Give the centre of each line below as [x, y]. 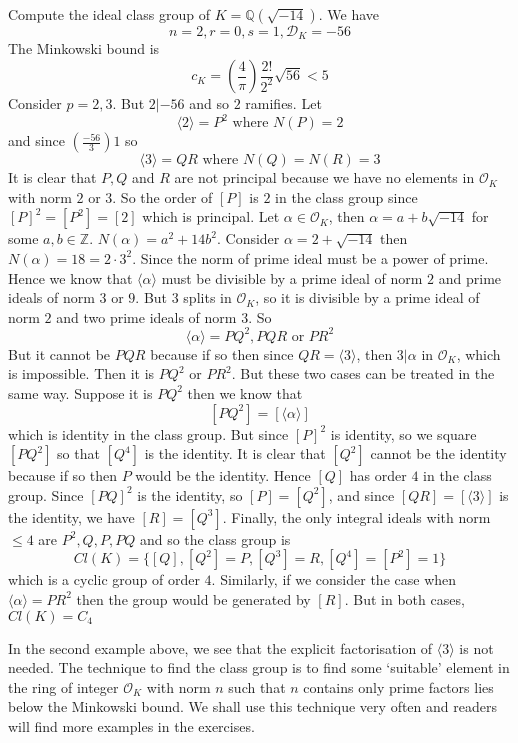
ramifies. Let [283, 103]
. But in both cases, [404, 598]
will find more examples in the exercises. [131, 725]
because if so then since [222, 353]
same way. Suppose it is [80, 392]
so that [78, 453]
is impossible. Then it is [81, 373]
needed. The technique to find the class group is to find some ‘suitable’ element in [259, 667]
